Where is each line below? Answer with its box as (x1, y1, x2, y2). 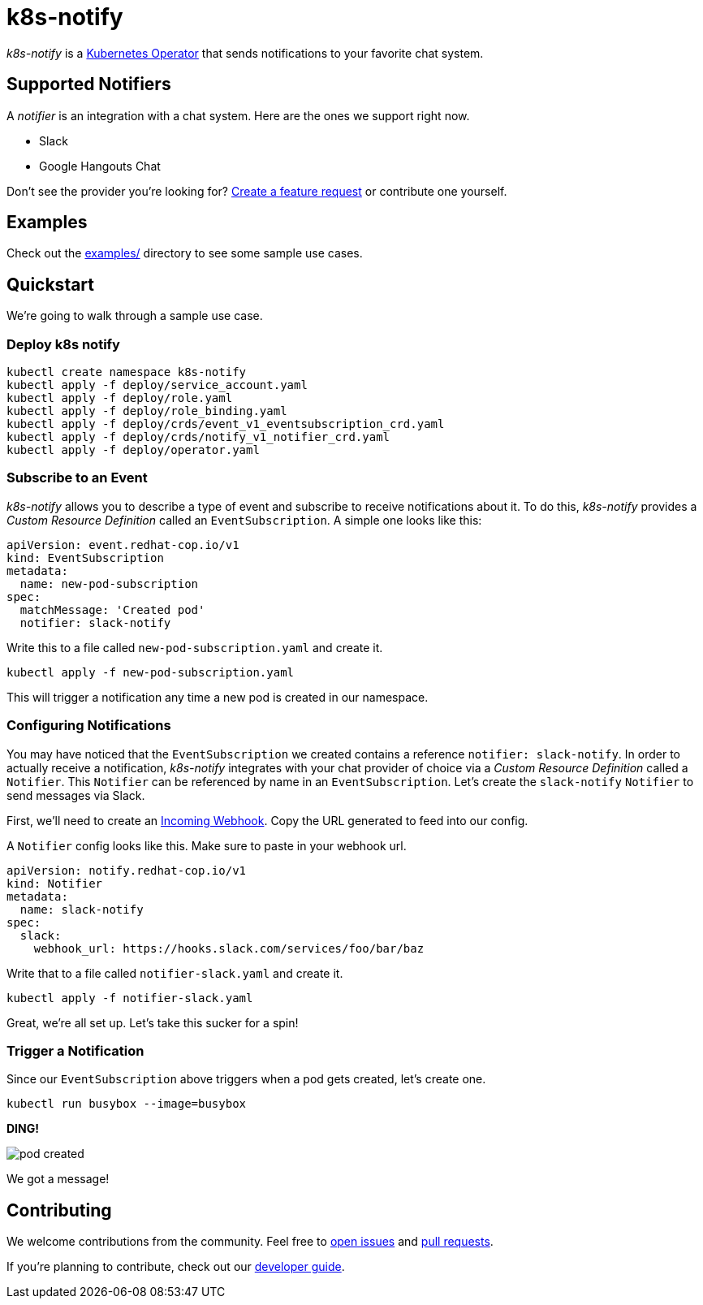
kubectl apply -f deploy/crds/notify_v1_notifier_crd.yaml (6, 430, 390, 444)
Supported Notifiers (6, 74, 171, 95)
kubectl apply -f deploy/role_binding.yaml (6, 404, 287, 418)
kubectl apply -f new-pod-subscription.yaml (6, 665, 295, 679)
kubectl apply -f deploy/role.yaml (6, 391, 233, 405)
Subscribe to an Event (6, 469, 148, 486)
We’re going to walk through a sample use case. (6, 309, 263, 323)
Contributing (6, 1199, 112, 1221)
